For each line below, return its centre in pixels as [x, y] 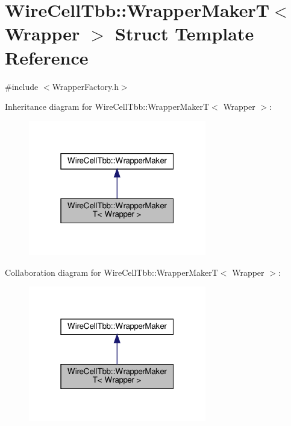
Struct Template [185, 33]
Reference [47, 57]
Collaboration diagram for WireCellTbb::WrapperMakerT [111, 272]
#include [22, 86]
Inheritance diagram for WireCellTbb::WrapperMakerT [107, 106]
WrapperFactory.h [85, 86]
